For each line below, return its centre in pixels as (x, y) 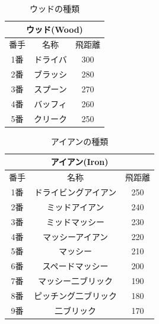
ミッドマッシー (75, 221)
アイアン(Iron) (79, 162)
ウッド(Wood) (55, 29)
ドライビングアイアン (75, 192)
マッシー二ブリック (75, 281)
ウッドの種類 (55, 8)
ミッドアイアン (75, 206)
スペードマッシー (75, 266)
